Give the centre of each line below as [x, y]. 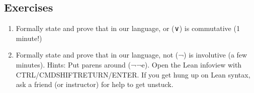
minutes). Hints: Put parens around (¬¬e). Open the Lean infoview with [129, 64]
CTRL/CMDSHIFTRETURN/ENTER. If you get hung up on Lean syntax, [133, 74]
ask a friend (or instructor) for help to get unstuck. [95, 84]
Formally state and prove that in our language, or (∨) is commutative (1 [128, 28]
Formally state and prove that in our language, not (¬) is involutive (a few [132, 55]
